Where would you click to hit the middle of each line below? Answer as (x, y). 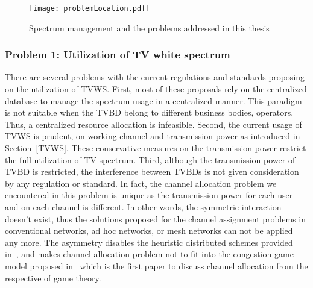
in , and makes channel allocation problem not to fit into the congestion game (149, 254)
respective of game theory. (53, 277)
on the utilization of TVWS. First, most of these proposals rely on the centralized (156, 89)
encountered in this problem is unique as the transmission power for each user (149, 195)
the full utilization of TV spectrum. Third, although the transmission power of (150, 159)
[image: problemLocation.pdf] (90, 8)
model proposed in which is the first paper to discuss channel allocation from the (156, 265)
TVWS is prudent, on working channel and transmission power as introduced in (153, 136)
